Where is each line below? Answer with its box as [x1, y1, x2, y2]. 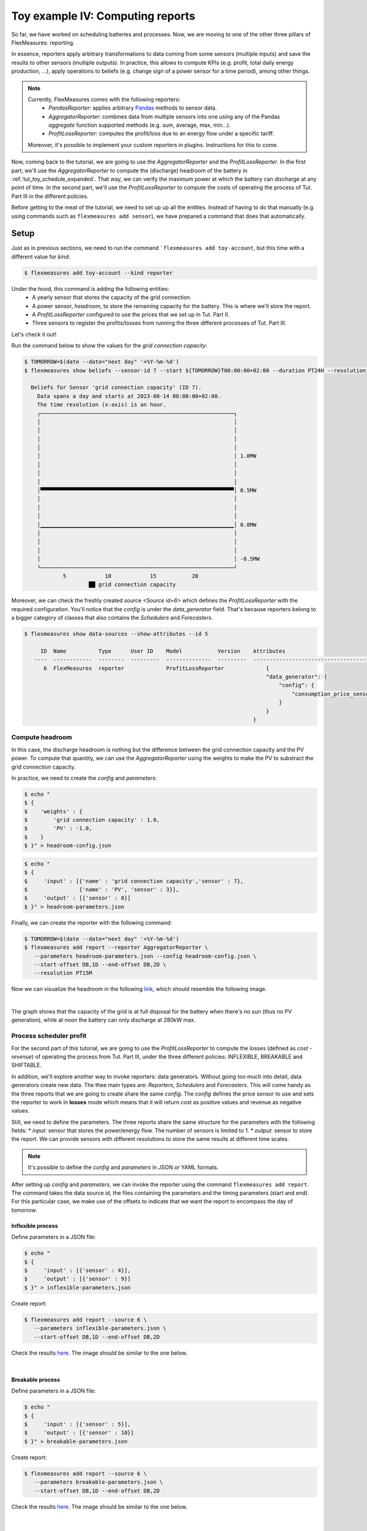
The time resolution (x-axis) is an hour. [37, 401, 166, 408]
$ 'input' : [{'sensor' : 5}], [24, 1421, 131, 1428]
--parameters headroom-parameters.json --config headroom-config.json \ [34, 952, 257, 960]
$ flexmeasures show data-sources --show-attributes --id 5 [24, 631, 209, 638]
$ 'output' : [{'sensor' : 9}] [24, 1276, 131, 1282]
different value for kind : [11, 253, 70, 260]
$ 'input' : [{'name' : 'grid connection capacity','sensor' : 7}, [24, 878, 244, 884]
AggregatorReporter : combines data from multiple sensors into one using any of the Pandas [48, 113, 281, 120]
